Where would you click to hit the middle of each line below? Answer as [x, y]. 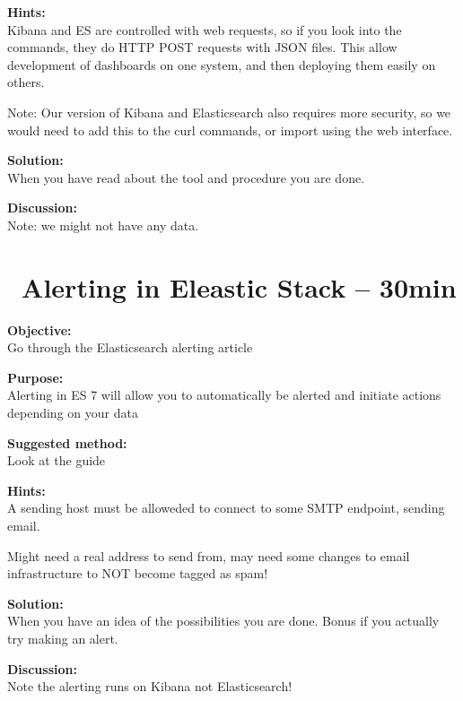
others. [26, 82]
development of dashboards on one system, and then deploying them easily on [222, 64]
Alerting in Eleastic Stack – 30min [239, 286]
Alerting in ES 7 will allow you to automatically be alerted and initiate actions [224, 395]
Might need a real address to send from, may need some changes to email [209, 555]
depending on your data [73, 413]
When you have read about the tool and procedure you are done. [186, 177]
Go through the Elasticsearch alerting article [130, 347]
